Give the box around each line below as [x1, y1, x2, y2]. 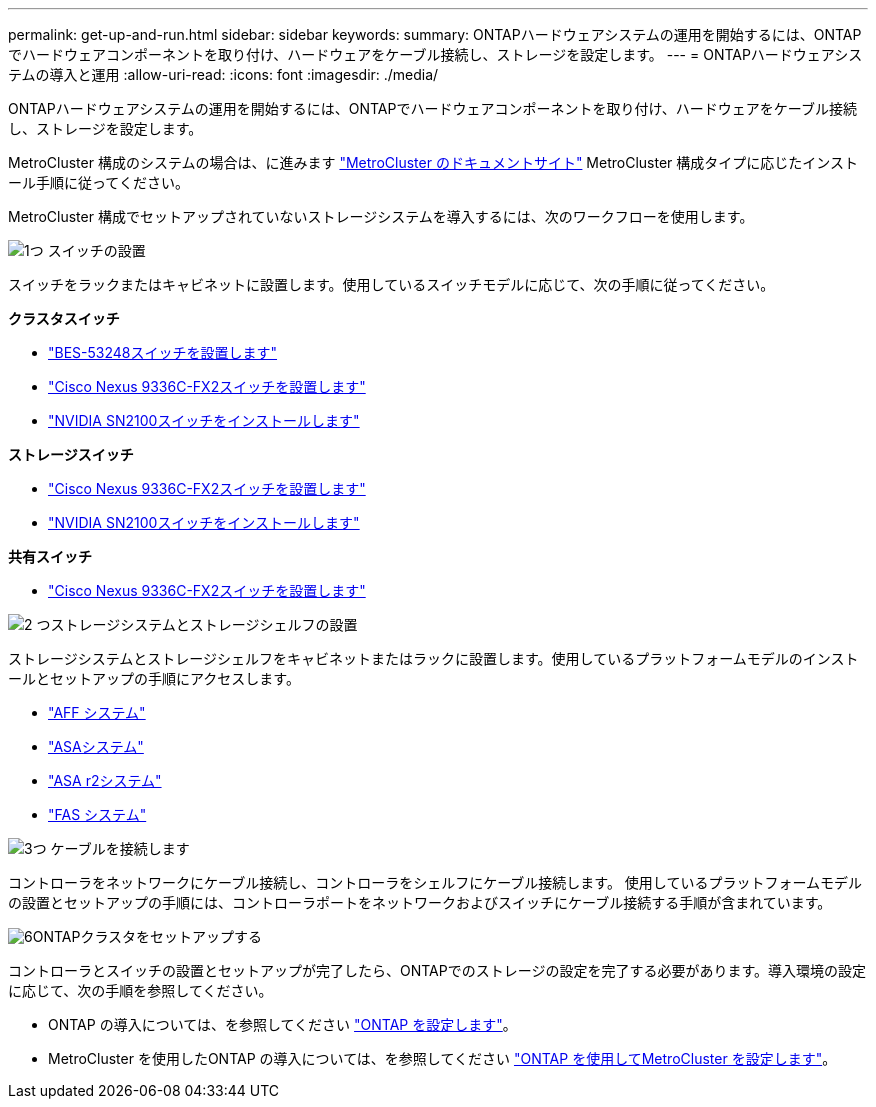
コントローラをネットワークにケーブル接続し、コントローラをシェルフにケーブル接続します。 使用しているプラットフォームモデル [8, 874, 863, 891]
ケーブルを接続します [50, 840, 190, 857]
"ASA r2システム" [48, 772, 162, 789]
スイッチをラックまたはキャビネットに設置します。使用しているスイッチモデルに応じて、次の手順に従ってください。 [8, 276, 775, 293]
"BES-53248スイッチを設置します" [48, 344, 278, 361]
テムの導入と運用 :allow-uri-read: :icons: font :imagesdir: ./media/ [8, 66, 439, 83]
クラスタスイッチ [8, 310, 120, 327]
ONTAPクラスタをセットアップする [32, 928, 263, 945]
